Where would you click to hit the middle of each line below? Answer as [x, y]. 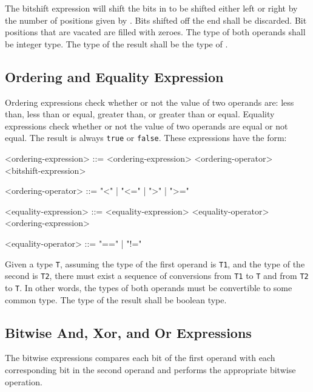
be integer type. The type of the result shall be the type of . [116, 43]
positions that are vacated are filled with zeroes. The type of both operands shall [155, 32]
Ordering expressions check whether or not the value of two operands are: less [150, 102]
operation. [24, 381]
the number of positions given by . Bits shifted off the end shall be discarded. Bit [156, 20]
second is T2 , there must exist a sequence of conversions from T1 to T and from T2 [157, 276]
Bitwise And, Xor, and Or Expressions [128, 332]
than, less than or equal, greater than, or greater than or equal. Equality [140, 114]
